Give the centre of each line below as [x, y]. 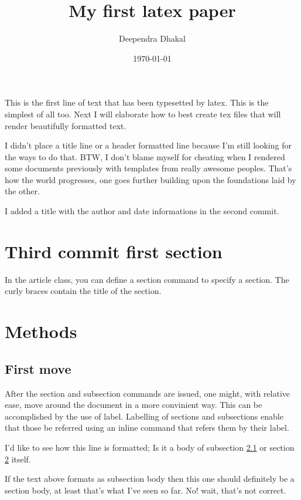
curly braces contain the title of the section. [83, 291]
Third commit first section [114, 251]
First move [38, 368]
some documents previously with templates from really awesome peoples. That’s [148, 168]
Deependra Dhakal [152, 38]
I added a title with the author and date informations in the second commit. [142, 211]
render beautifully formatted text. [66, 125]
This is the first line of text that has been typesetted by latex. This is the [137, 102]
